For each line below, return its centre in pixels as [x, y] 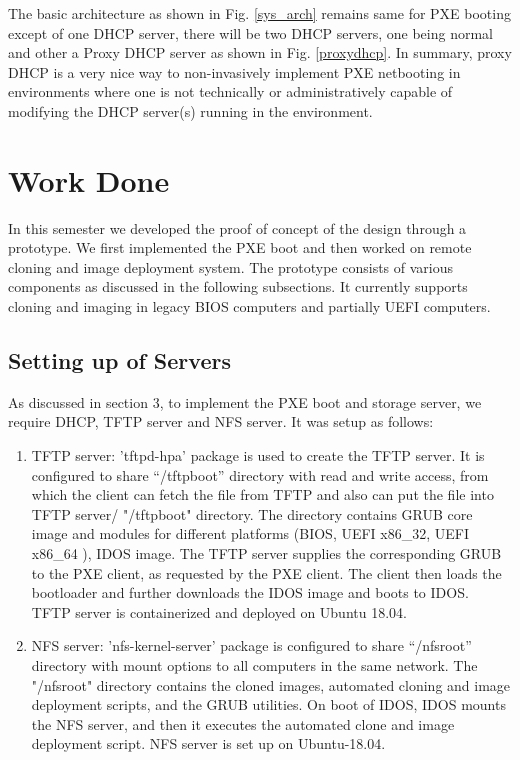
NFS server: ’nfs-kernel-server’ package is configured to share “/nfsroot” [251, 645]
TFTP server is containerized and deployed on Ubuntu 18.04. [219, 611]
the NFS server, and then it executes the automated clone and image [243, 723]
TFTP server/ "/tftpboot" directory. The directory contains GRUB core [252, 513]
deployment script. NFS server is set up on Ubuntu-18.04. [208, 743]
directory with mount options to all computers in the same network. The [254, 664]
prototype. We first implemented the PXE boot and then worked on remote [240, 247]
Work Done [89, 179]
